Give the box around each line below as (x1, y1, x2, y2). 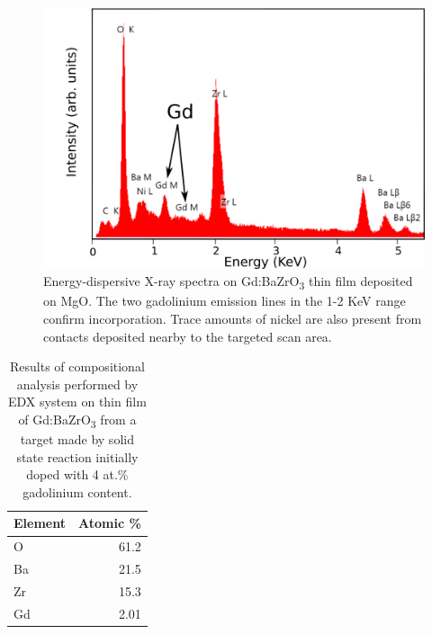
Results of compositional (10, 357, 145, 376)
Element (13, 513, 66, 532)
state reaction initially (16, 447, 139, 466)
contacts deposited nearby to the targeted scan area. (43, 326, 332, 345)
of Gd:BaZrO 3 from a (18, 409, 137, 431)
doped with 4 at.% (26, 465, 129, 484)
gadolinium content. (22, 482, 132, 501)
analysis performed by (16, 374, 139, 393)
